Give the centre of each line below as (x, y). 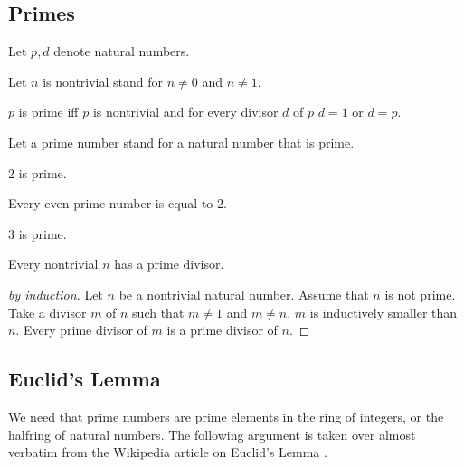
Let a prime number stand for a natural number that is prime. (181, 142)
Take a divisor (47, 312)
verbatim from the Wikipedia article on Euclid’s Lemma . (168, 452)
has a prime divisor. (169, 264)
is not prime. (420, 294)
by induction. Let (56, 294)
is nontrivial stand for (103, 81)
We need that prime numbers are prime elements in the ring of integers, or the (226, 416)
